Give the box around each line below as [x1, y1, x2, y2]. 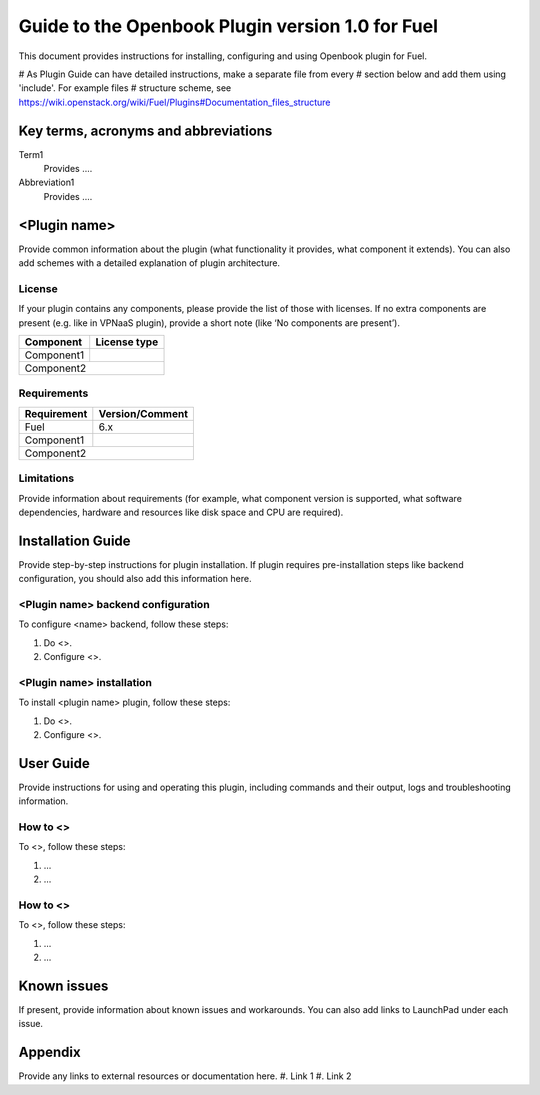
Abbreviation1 [18, 176, 75, 189]
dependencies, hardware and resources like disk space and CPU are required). [18, 506, 344, 518]
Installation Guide [18, 532, 131, 549]
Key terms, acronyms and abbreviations [18, 122, 273, 139]
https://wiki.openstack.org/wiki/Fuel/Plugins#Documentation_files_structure [18, 96, 331, 108]
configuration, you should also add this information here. [18, 573, 252, 585]
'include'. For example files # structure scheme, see [18, 82, 232, 94]
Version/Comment [98, 406, 189, 420]
